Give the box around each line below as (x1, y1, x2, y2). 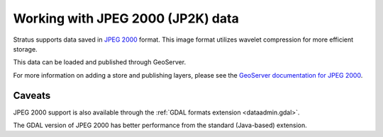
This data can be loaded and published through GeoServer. (13, 58, 187, 66)
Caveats (13, 89, 51, 102)
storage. (13, 44, 38, 53)
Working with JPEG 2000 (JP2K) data (13, 11, 239, 26)
